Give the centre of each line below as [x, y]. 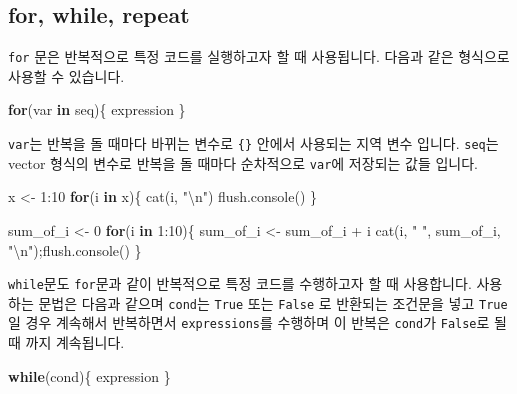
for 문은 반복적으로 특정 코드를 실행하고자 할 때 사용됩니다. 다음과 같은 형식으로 [259, 56]
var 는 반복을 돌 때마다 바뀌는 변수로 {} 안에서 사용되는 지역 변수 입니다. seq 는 [253, 143]
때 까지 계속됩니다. [66, 342]
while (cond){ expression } [89, 375]
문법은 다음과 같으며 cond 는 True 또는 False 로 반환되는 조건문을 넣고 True [273, 302]
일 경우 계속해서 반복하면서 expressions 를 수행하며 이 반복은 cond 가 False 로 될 [257, 322]
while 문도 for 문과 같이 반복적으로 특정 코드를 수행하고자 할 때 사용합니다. [240, 283]
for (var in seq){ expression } [97, 109]
